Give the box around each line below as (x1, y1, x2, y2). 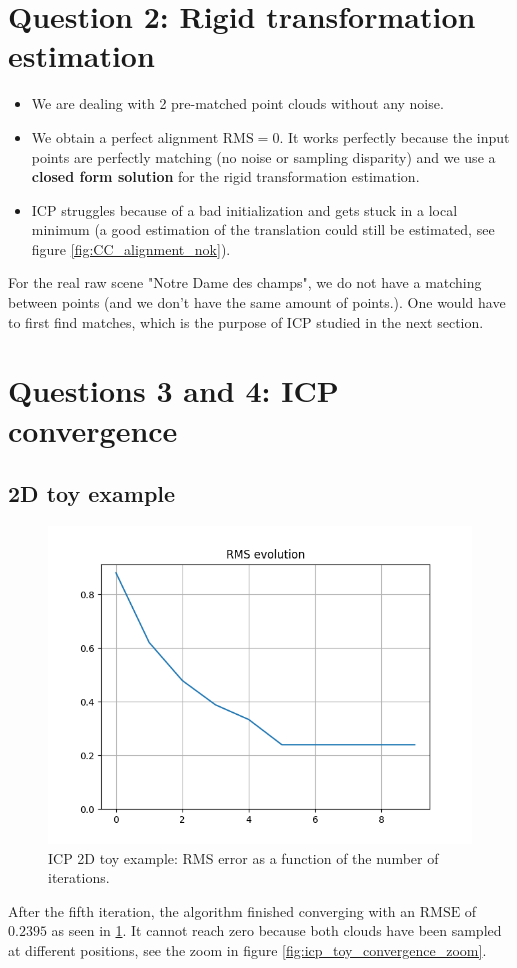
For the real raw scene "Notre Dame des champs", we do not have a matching (8, 272, 482, 293)
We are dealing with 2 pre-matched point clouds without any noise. (31, 93, 444, 114)
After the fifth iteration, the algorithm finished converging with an (8, 900, 416, 921)
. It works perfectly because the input (279, 126, 510, 147)
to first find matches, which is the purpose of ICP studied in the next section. (8, 311, 484, 332)
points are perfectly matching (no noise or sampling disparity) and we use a (31, 146, 496, 167)
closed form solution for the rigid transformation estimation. (31, 166, 420, 187)
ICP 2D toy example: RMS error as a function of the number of (48, 847, 439, 868)
